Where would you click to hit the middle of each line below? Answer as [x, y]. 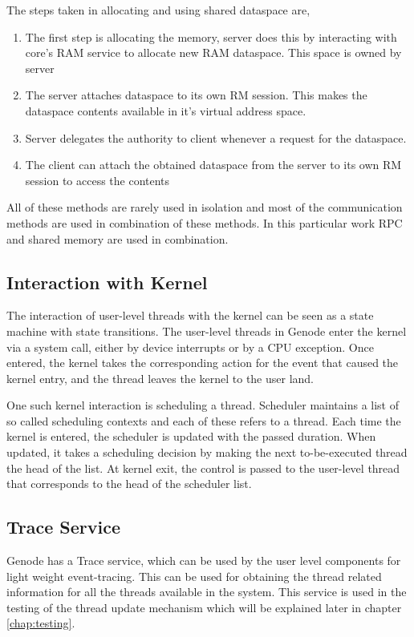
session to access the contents [97, 180]
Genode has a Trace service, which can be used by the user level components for [204, 560]
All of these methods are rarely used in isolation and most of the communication [205, 207]
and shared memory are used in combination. [118, 238]
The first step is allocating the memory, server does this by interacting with [211, 36]
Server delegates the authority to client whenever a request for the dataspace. [216, 137]
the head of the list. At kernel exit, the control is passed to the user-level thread [203, 468]
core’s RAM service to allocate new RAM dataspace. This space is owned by [213, 52]
